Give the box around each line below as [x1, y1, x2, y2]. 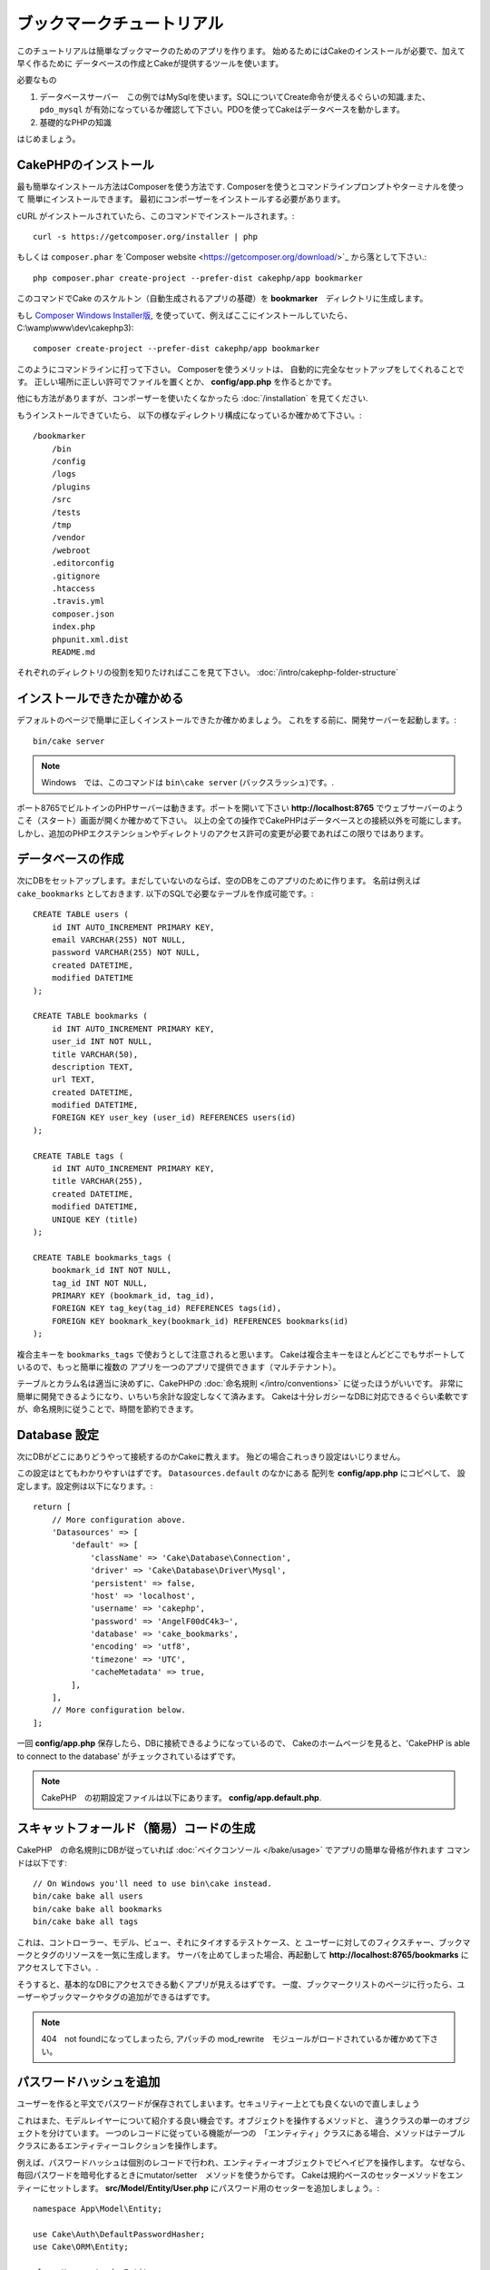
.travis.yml [51, 596, 105, 607]
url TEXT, [51, 1074, 95, 1085]
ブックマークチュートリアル [16, 14, 224, 34]
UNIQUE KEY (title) [51, 1214, 139, 1225]
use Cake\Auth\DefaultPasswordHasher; [33, 2229, 206, 2239]
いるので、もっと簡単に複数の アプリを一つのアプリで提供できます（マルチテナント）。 [16, 1361, 341, 1372]
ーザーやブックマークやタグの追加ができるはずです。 [16, 1991, 215, 2002]
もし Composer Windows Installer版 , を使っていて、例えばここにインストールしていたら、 [16, 310, 353, 321]
